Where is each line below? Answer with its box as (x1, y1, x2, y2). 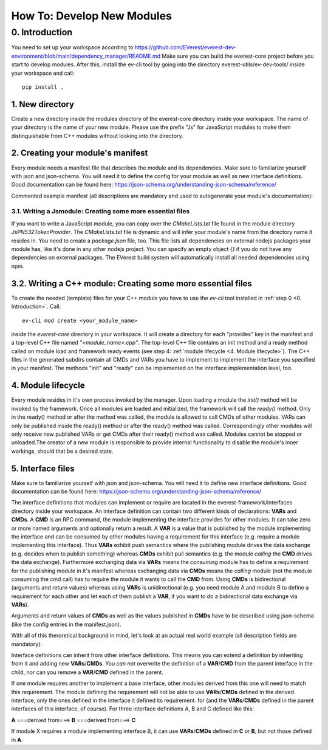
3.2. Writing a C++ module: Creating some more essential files (11, 278, 252, 289)
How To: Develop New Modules (11, 9, 173, 22)
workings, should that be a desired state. (11, 447, 114, 455)
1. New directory (11, 99, 75, 109)
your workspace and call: (11, 69, 75, 77)
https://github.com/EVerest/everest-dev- (134, 44, 237, 51)
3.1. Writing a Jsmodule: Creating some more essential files (11, 207, 190, 216)
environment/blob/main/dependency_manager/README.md (11, 52, 161, 60)
